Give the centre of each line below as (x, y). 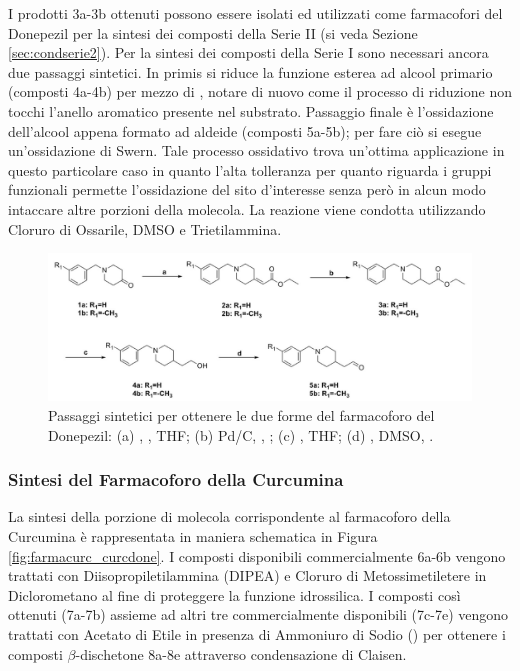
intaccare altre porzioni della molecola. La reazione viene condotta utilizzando (247, 208)
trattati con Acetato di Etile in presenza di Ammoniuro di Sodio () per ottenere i (257, 633)
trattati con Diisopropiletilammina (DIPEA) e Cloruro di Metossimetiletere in (247, 575)
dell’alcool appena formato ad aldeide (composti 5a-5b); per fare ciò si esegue (245, 130)
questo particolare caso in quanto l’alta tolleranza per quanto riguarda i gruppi (250, 169)
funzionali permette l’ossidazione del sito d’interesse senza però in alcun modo (247, 189)
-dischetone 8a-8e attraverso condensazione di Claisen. (241, 653)
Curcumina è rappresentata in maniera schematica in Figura (193, 535)
